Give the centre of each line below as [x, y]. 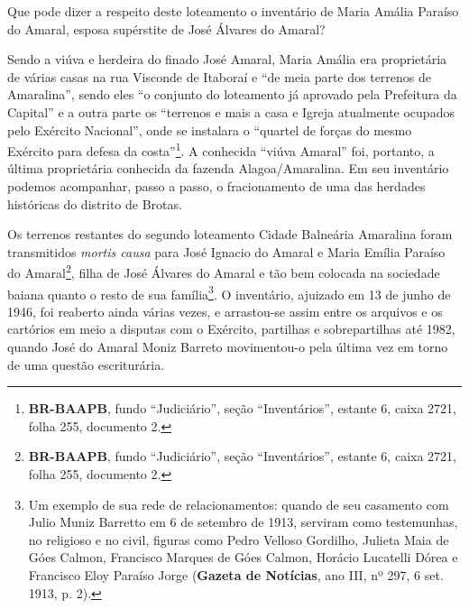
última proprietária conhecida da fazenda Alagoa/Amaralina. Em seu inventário [228, 168]
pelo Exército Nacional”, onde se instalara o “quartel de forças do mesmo [210, 129]
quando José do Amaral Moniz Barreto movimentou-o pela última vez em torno [228, 347]
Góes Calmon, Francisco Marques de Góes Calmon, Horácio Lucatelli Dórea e [243, 557]
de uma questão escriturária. [86, 364]
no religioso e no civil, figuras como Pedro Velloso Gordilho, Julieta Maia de [239, 539]
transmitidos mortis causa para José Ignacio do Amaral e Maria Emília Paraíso [226, 251]
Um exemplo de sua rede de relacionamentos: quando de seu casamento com [239, 504]
